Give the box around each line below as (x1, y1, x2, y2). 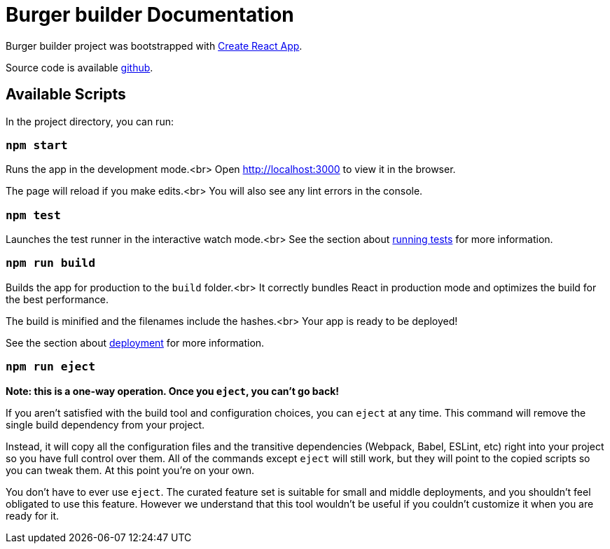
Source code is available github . (6, 61, 153, 74)
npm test (6, 208, 61, 222)
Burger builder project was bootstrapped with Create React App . (6, 39, 303, 52)
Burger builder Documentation (6, 3, 294, 27)
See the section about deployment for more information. (6, 336, 265, 349)
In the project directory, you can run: (6, 115, 174, 127)
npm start (6, 138, 68, 152)
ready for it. (6, 509, 60, 522)
